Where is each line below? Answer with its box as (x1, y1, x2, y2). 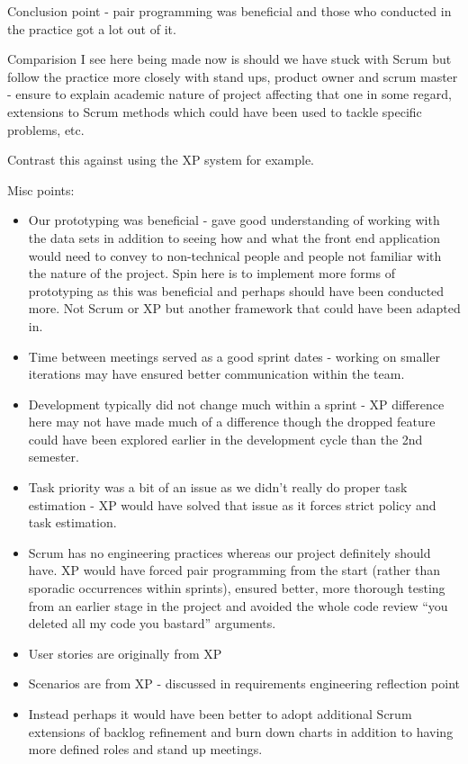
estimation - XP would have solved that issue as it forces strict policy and (28, 495, 436, 514)
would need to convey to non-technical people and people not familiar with (28, 246, 442, 265)
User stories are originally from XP (28, 643, 222, 662)
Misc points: (7, 180, 75, 199)
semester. (28, 447, 79, 466)
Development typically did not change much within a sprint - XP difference (28, 394, 445, 413)
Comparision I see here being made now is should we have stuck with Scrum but (7, 49, 452, 68)
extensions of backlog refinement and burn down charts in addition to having (28, 722, 454, 741)
